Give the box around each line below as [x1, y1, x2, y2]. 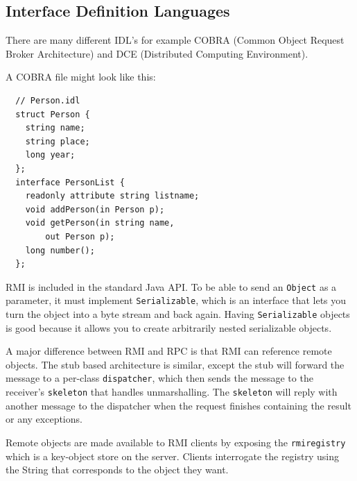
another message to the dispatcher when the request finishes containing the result [6, 398, 351, 412]
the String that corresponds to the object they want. [6, 462, 229, 477]
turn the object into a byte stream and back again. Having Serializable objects [6, 307, 350, 321]
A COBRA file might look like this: [6, 69, 156, 84]
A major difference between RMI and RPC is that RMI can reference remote [6, 344, 332, 358]
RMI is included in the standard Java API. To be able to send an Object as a [6, 279, 337, 294]
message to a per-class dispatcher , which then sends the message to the [6, 371, 313, 385]
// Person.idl [15, 95, 80, 106]
